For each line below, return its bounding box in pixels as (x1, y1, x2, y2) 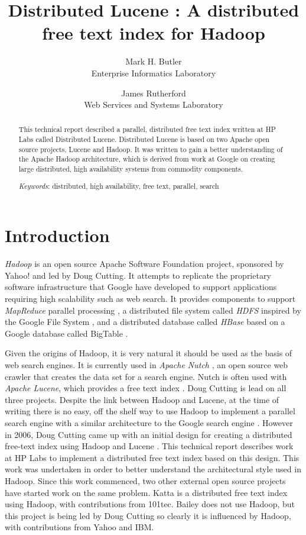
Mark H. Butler (125, 55, 182, 67)
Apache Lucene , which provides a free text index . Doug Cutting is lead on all (5, 382, 287, 394)
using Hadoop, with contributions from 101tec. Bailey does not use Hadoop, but (5, 498, 295, 510)
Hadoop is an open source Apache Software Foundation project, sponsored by (5, 257, 284, 270)
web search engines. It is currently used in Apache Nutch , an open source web (5, 359, 288, 370)
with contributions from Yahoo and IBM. (5, 521, 154, 533)
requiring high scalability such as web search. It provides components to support (5, 292, 296, 305)
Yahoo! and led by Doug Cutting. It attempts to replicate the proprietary (5, 269, 271, 281)
